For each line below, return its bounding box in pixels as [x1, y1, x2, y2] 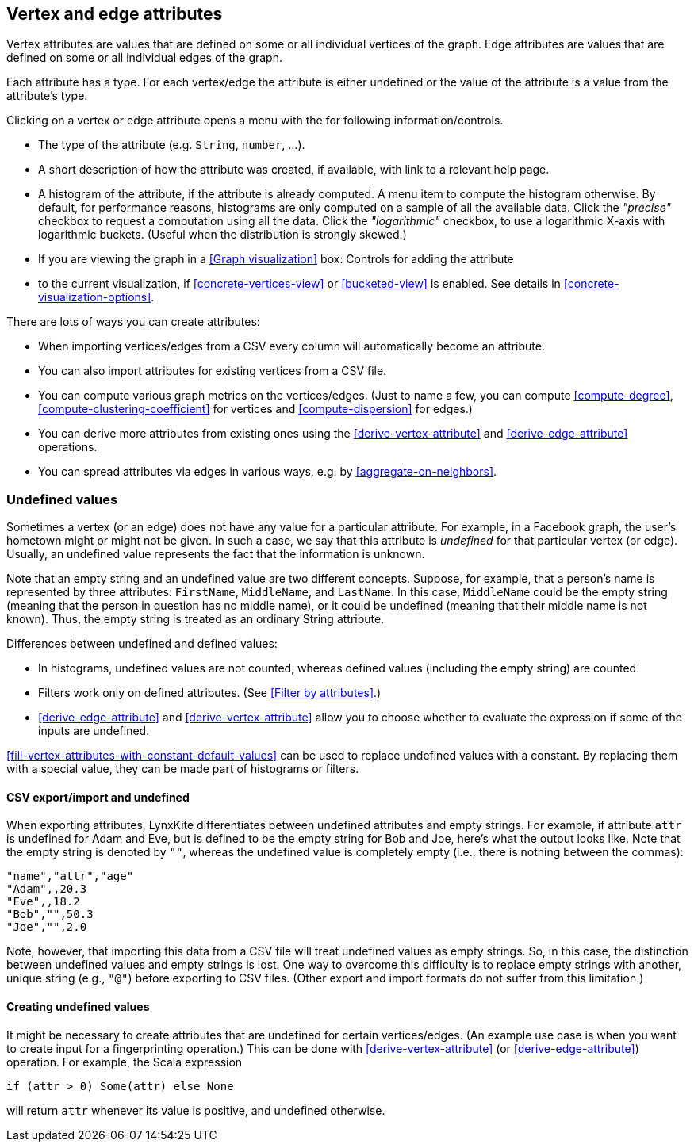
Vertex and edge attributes [6, 4, 223, 24]
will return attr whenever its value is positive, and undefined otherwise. [6, 1103, 385, 1117]
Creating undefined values [6, 1000, 150, 1013]
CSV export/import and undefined [6, 790, 190, 804]
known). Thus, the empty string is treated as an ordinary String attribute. [6, 612, 385, 626]
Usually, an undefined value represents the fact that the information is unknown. [6, 547, 425, 561]
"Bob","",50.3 [6, 908, 94, 921]
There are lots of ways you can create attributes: [6, 315, 260, 329]
